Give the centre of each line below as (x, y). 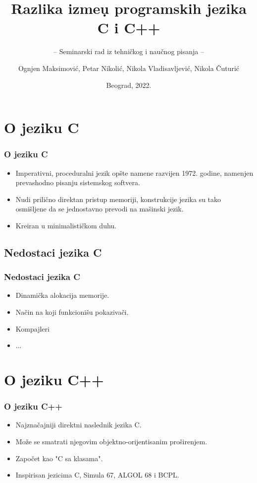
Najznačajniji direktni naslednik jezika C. (78, 425)
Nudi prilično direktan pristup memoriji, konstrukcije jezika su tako (118, 199)
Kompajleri (32, 328)
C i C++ (129, 28)
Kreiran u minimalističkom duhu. (66, 225)
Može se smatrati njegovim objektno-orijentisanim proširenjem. (111, 442)
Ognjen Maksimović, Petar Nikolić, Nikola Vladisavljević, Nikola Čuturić (129, 68)
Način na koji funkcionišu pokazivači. (72, 312)
